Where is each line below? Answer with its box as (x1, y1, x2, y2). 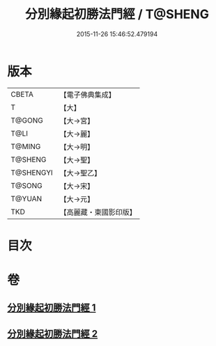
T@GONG (10, 116, 43, 125)
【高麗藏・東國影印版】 (59, 207, 137, 217)
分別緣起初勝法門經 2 (7, 328, 98, 340)
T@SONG (10, 180, 43, 190)
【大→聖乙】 (59, 168, 102, 178)
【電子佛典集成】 (59, 90, 116, 100)
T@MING (10, 141, 41, 151)
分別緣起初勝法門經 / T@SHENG (25, 6, 209, 22)
